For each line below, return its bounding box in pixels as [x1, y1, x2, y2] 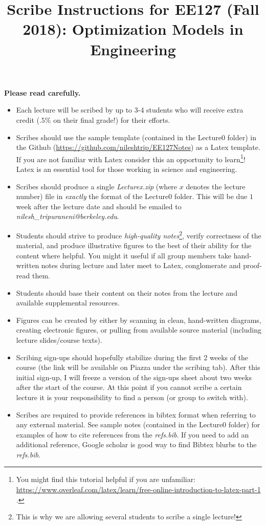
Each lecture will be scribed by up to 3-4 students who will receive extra [16, 104, 243, 115]
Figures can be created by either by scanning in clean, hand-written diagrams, [16, 314, 261, 325]
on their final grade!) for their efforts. [53, 114, 170, 125]
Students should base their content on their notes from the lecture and [16, 287, 237, 298]
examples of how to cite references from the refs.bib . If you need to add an [16, 429, 249, 440]
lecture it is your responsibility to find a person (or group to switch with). [16, 391, 248, 402]
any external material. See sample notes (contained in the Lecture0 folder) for [16, 419, 260, 430]
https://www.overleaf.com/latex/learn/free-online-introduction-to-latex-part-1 [16, 484, 261, 495]
